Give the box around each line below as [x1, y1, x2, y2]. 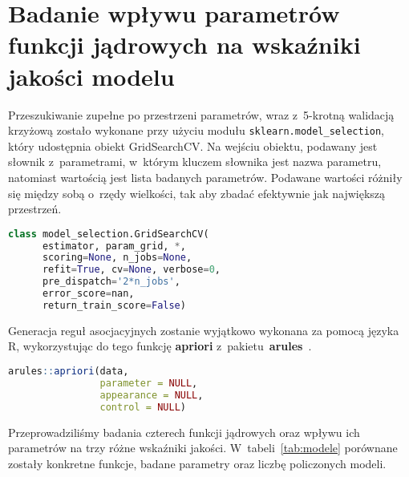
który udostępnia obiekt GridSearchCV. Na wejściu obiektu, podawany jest [8, 137, 378, 154]
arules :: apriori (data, [8, 366, 129, 378]
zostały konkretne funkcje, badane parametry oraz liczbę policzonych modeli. [8, 455, 387, 471]
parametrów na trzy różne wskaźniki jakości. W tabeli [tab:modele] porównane [8, 439, 398, 456]
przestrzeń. [8, 200, 62, 217]
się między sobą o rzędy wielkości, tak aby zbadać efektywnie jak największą [8, 184, 386, 201]
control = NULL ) [99, 401, 186, 413]
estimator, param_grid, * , [42, 240, 186, 252]
